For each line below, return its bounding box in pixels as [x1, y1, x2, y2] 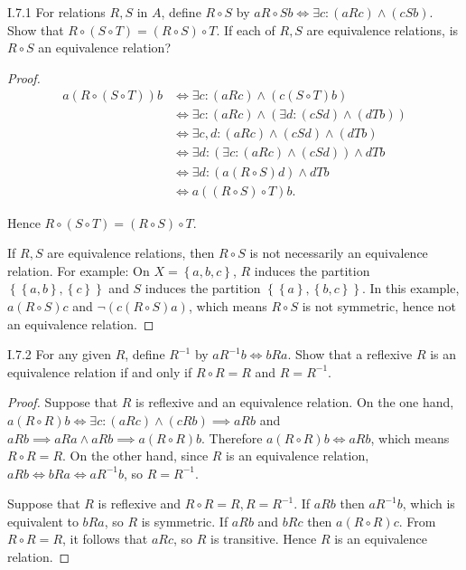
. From [398, 511, 436, 530]
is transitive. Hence [210, 529, 317, 548]
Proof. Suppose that [7, 393, 118, 412]
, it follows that [62, 529, 148, 548]
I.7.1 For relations [7, 3, 106, 21]
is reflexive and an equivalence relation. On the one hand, [135, 393, 454, 412]
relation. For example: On [7, 261, 150, 280]
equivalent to [7, 511, 79, 530]
